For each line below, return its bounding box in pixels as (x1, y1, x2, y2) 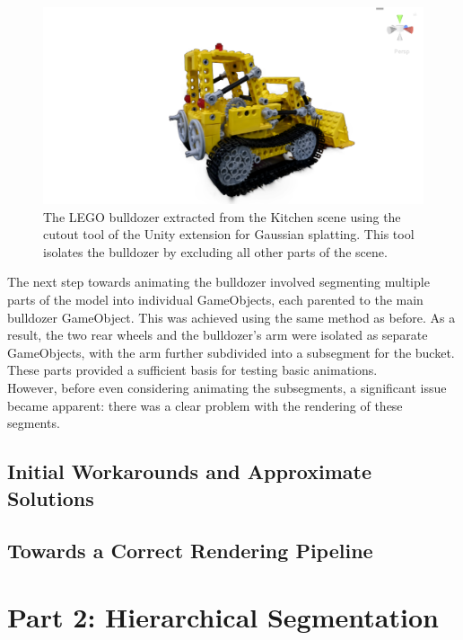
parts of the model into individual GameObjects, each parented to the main (7, 290, 424, 308)
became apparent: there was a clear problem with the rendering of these (7, 396, 403, 414)
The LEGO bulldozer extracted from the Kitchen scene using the (43, 207, 401, 226)
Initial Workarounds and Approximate (7, 458, 371, 485)
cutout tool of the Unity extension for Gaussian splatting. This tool (43, 225, 415, 244)
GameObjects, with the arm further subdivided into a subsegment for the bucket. (7, 342, 455, 361)
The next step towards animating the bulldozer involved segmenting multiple (7, 272, 430, 291)
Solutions (7, 484, 94, 511)
